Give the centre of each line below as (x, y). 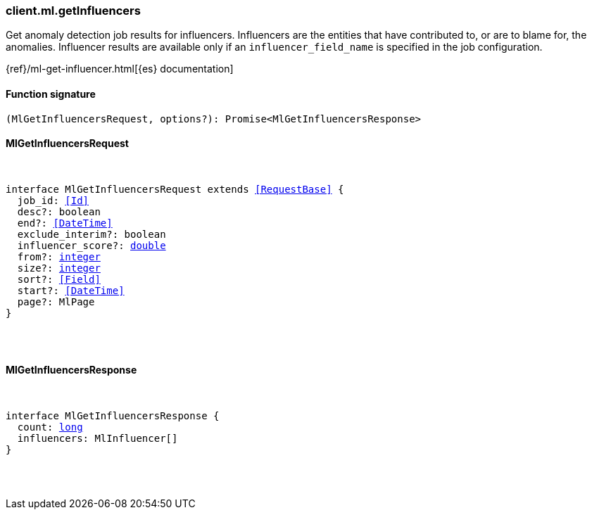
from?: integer (59, 256)
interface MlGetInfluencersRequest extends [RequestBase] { (175, 189)
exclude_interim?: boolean (92, 234)
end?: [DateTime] (65, 223)
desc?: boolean (59, 211)
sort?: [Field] (59, 279)
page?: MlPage (56, 301)
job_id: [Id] (53, 200)
